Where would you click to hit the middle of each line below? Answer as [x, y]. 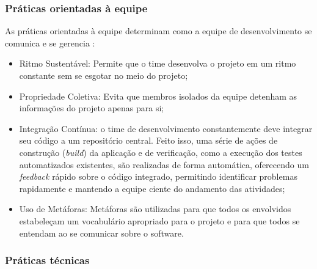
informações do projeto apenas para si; [92, 108]
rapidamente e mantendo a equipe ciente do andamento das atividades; [152, 188]
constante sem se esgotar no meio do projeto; [104, 75]
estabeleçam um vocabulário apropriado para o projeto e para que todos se [159, 220]
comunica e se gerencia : [50, 42]
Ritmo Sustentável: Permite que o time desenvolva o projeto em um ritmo [158, 63]
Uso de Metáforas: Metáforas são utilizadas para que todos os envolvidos [155, 209]
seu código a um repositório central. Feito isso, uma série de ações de [148, 140]
